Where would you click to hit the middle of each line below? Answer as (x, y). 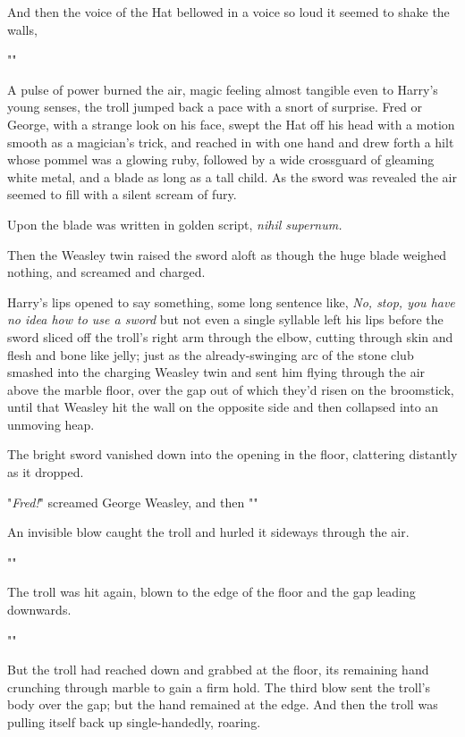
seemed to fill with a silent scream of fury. (122, 194)
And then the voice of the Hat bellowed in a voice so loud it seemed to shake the (228, 12)
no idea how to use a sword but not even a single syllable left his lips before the (225, 319)
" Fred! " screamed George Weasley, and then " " (133, 502)
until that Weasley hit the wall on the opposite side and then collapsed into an (223, 407)
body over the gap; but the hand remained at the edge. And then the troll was (223, 704)
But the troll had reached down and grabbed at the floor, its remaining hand (218, 670)
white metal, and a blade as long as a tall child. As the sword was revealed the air (232, 176)
